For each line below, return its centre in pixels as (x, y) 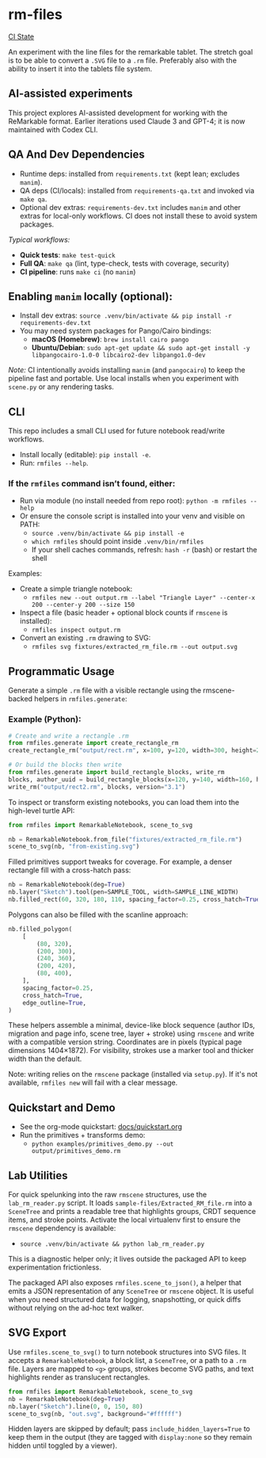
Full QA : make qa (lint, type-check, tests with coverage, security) (124, 263)
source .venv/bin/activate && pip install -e (108, 534)
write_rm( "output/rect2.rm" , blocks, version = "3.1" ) (97, 787)
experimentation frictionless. (55, 1267)
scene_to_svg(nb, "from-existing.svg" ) (74, 847)
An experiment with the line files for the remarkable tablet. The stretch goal (131, 52)
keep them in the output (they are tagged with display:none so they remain (130, 1437)
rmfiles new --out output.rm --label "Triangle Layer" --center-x (143, 598)
